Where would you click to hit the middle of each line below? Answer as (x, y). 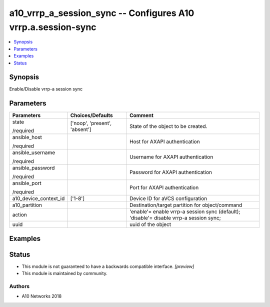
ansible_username (34, 152)
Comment (141, 115)
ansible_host (27, 137)
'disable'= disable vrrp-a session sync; (175, 218)
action (20, 215)
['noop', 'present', (91, 123)
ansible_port (27, 183)
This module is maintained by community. (64, 273)
